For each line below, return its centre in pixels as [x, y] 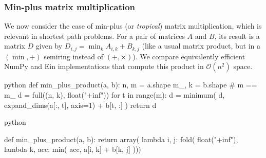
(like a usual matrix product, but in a [201, 46]
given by [49, 46]
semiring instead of [74, 56]
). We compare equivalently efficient [189, 56]
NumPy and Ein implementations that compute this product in [104, 66]
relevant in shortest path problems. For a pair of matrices [94, 36]
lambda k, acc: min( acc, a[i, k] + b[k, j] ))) [73, 149]
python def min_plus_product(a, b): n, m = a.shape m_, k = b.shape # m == [131, 85]
